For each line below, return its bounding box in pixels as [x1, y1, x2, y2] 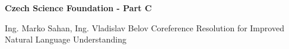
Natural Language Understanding [5, 33, 126, 45]
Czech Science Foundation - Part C [5, 2, 152, 14]
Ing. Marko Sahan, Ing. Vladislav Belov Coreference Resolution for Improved [5, 21, 284, 34]
